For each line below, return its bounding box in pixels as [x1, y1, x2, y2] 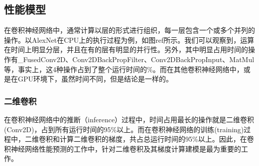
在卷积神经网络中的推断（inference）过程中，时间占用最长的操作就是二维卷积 [4, 114, 255, 124]
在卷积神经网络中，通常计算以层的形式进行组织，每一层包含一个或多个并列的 [4, 25, 255, 35]
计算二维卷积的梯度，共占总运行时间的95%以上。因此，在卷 [59, 134, 254, 144]
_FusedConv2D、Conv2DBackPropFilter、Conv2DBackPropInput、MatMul [17, 54, 255, 64]
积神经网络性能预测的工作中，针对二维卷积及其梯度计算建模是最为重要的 [4, 143, 241, 154]
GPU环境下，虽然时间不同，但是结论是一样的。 [17, 74, 173, 84]
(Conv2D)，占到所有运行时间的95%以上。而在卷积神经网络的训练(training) [4, 124, 244, 134]
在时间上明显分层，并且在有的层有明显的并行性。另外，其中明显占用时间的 [4, 44, 248, 55]
